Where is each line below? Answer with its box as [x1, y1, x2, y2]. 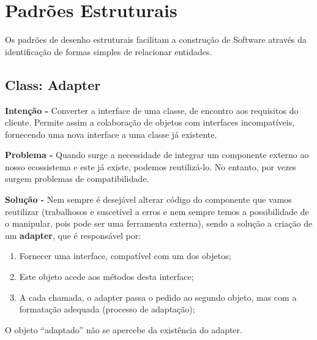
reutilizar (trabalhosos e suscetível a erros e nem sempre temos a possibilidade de [5, 205, 309, 217]
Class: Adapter [5, 75, 101, 94]
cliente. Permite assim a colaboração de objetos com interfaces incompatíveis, [5, 116, 295, 129]
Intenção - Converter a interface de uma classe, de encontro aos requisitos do [5, 104, 299, 116]
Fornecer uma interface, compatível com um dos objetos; [19, 249, 231, 262]
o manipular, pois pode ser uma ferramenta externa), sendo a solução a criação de [5, 217, 313, 230]
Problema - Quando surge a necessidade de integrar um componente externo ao [5, 148, 309, 161]
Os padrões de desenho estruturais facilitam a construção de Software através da [5, 33, 307, 46]
